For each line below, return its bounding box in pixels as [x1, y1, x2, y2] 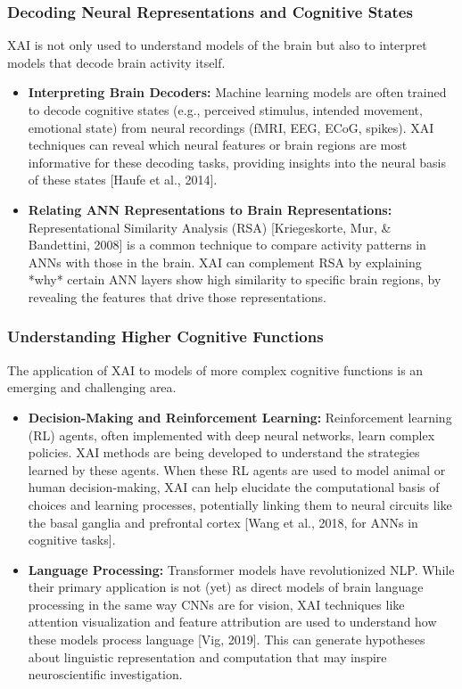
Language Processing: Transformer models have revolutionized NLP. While [28, 560, 455, 578]
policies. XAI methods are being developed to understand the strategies [28, 443, 420, 462]
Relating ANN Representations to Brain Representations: [28, 200, 392, 218]
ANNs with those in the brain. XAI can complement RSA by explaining [28, 252, 422, 271]
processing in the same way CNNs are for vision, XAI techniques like [28, 595, 405, 613]
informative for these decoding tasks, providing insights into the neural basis [28, 152, 446, 171]
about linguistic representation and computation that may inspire [28, 647, 387, 666]
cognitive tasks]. [28, 530, 116, 549]
